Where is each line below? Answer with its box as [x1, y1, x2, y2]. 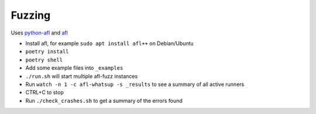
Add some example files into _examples [25, 64, 123, 71]
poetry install [25, 49, 70, 55]
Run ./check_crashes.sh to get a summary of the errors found [25, 97, 183, 104]
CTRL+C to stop [25, 89, 64, 96]
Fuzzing [11, 9, 51, 22]
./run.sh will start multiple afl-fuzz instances [25, 72, 138, 80]
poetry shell [25, 56, 63, 63]
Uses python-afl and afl [11, 29, 68, 36]
